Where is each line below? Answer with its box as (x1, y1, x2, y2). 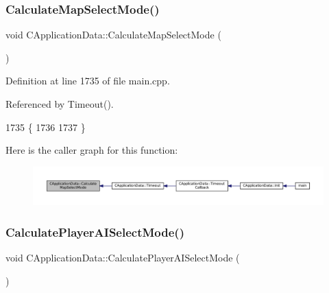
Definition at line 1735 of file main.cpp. (5, 73, 170, 88)
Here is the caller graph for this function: (5, 143, 178, 157)
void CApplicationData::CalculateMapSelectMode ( (5, 27, 221, 42)
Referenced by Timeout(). (5, 97, 114, 110)
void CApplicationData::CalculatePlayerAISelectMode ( (5, 250, 240, 264)
